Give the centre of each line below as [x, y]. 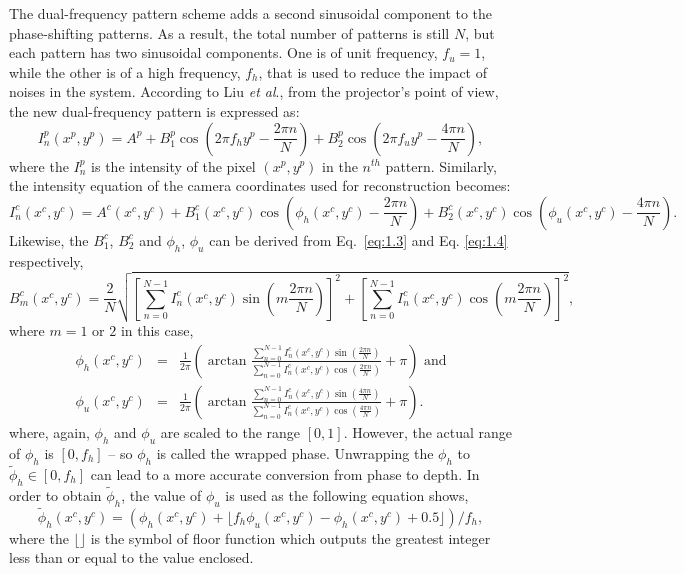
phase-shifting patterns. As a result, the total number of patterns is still [229, 32]
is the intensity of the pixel [173, 165]
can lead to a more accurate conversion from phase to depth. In [285, 473]
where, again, [49, 431]
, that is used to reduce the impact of [372, 71]
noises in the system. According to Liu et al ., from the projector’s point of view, [254, 91]
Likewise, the [49, 239]
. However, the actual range [428, 431]
